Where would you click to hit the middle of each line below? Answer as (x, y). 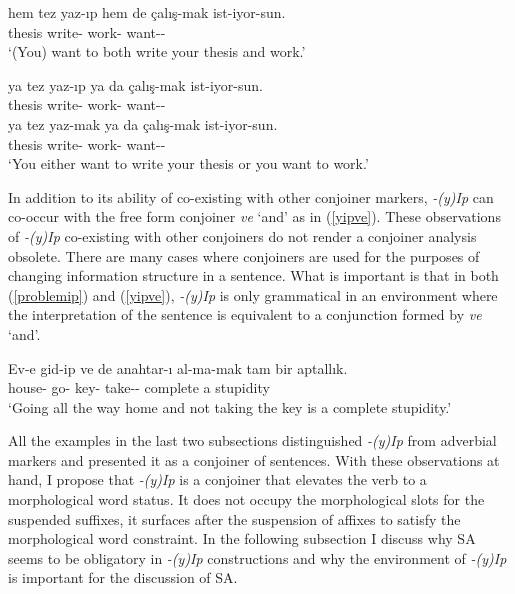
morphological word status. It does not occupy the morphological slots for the (246, 499)
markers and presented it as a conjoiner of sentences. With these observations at (254, 459)
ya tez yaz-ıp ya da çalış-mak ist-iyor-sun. (135, 84)
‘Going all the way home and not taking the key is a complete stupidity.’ (230, 406)
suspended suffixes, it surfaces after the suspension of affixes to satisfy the (234, 518)
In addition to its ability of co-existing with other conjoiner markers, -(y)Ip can (251, 196)
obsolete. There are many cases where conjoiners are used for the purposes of (244, 255)
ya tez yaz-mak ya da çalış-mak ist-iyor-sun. (143, 123)
